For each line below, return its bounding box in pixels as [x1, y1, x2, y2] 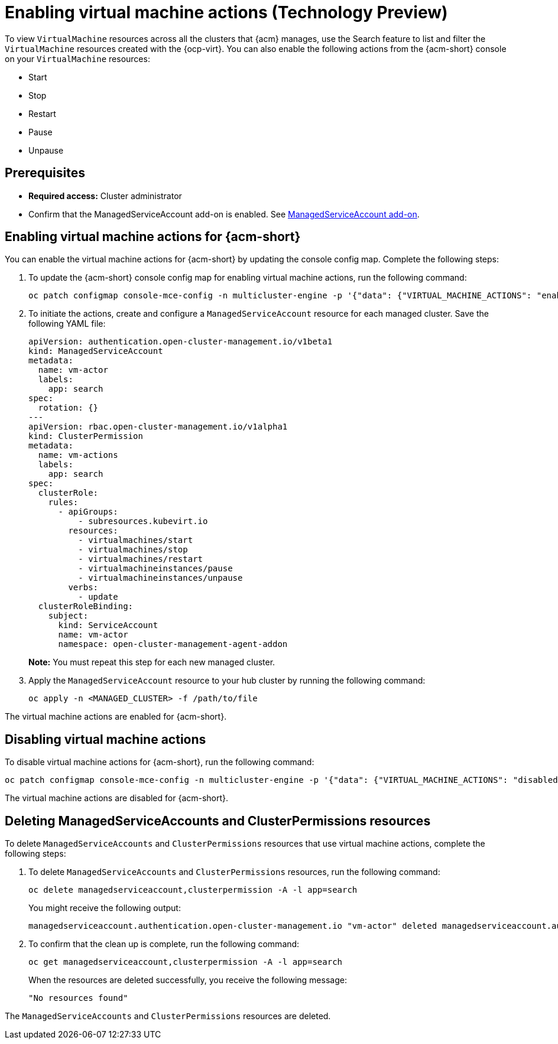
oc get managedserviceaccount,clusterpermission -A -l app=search [28, 957, 343, 967]
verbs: [68, 583, 99, 593]
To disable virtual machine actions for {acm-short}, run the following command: [5, 757, 314, 767]
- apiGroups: [58, 507, 118, 517]
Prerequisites [5, 165, 85, 181]
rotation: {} [38, 403, 99, 413]
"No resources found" [28, 993, 128, 1003]
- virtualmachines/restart [78, 554, 203, 564]
